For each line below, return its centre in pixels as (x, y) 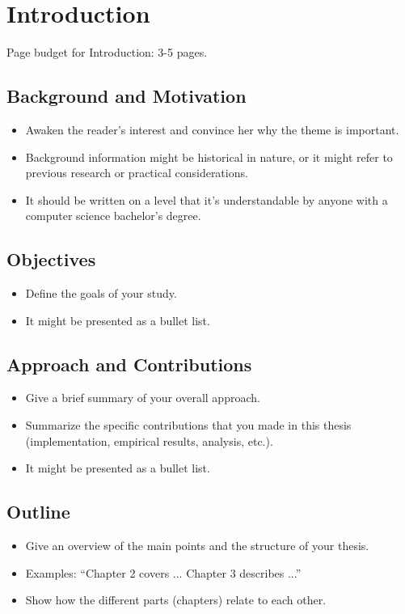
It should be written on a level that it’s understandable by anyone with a (207, 199)
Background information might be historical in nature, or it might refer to (209, 157)
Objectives (51, 259)
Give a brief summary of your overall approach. (143, 398)
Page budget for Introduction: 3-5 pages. (107, 52)
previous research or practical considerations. (137, 173)
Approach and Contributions (129, 364)
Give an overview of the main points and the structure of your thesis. (197, 546)
